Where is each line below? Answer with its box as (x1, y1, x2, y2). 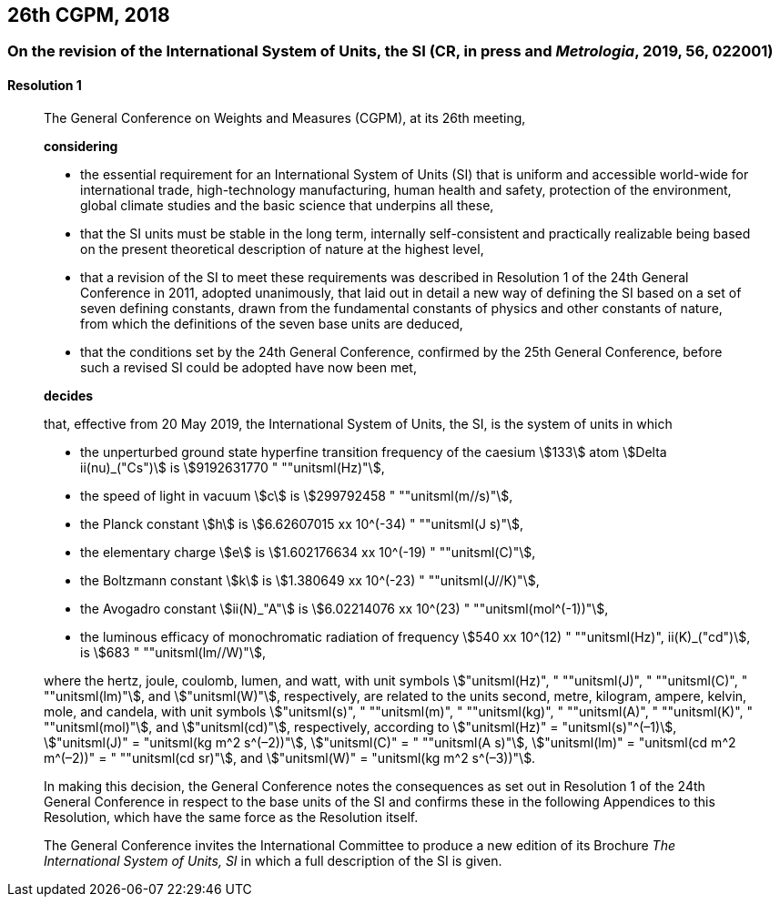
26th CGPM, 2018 (7, 4, 170, 26)
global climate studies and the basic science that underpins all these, (80, 197, 494, 213)
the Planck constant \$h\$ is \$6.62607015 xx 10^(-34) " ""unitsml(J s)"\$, (80, 515, 524, 532)
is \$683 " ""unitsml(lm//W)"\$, (80, 644, 266, 660)
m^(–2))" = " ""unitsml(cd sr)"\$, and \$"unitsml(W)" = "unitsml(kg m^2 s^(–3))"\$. (44, 749, 536, 766)
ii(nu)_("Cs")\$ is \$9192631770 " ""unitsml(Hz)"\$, (80, 459, 385, 475)
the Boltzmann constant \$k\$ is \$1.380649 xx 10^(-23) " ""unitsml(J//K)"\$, (80, 572, 540, 588)
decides (44, 387, 94, 403)
